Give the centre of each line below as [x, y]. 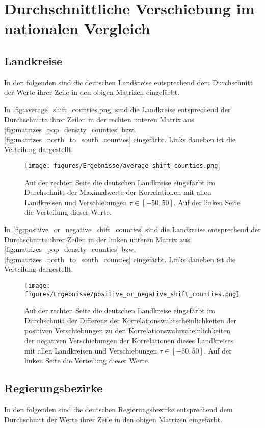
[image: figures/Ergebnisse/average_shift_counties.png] [123, 166]
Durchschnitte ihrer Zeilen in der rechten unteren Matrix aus [99, 119]
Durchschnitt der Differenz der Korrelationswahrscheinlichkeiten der [130, 320]
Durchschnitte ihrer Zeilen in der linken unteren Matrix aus [97, 239]
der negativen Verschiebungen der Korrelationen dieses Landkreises [129, 341]
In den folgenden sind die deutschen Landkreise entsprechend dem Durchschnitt [129, 82]
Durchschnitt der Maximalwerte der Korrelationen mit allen [118, 192]
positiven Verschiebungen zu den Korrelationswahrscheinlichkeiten [128, 330]
